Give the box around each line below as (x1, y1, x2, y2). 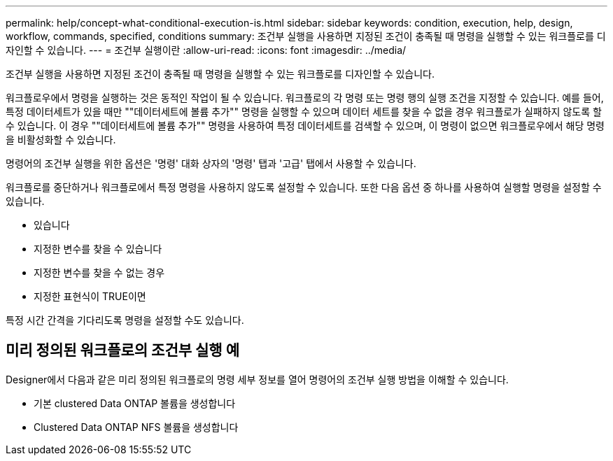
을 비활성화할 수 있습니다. (6, 134, 116, 146)
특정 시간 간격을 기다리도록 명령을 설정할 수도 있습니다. (6, 314, 244, 326)
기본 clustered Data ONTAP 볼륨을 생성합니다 (34, 397, 236, 409)
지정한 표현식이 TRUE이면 (34, 290, 146, 302)
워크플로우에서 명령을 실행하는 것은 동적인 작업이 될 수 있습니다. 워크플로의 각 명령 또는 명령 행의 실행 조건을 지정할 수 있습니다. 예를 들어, (6, 92, 604, 104)
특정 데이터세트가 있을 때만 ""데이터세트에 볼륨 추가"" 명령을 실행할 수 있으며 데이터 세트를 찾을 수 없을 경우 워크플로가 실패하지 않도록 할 (6, 106, 602, 118)
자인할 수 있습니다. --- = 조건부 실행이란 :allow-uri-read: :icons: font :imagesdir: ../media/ (6, 44, 407, 56)
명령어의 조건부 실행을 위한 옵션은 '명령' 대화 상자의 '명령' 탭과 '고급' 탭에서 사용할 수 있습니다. (6, 157, 416, 169)
